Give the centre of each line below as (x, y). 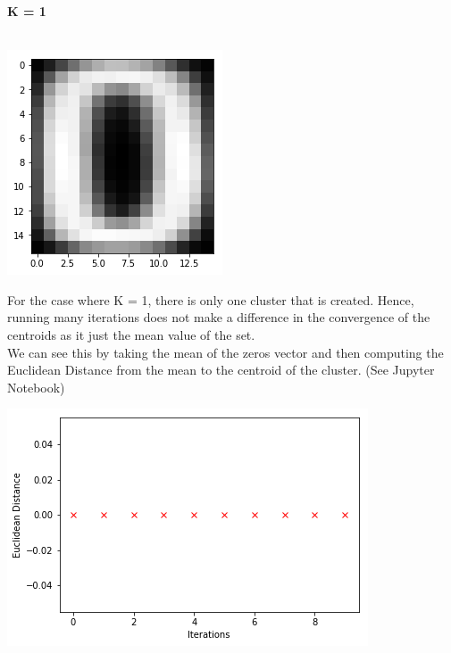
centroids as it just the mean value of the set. (131, 334)
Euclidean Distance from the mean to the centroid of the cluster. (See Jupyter (221, 370)
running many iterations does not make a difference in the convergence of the (219, 317)
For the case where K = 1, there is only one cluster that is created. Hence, (211, 299)
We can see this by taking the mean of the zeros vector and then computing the (225, 352)
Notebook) (36, 387)
